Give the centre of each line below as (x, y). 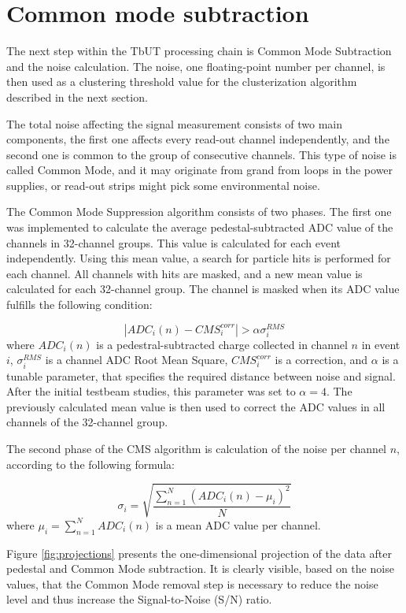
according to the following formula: (90, 464)
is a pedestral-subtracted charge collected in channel (222, 344)
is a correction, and (321, 360)
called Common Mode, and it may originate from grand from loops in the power (200, 170)
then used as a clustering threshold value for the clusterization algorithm (182, 82)
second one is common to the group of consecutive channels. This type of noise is (201, 154)
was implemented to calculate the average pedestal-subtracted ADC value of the (200, 227)
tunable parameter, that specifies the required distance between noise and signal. (201, 375)
